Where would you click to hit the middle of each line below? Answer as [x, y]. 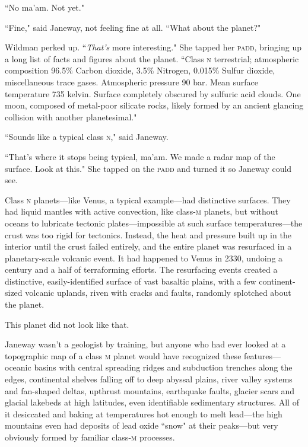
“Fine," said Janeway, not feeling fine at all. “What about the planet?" [133, 27]
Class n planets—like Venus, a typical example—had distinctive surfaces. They [148, 199]
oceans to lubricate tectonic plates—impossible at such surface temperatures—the [154, 223]
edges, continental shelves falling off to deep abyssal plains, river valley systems [149, 379]
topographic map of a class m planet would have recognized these [123, 355]
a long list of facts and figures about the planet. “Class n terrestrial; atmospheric [152, 58]
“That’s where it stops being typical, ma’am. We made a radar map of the [140, 156]
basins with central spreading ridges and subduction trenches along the [163, 367]
